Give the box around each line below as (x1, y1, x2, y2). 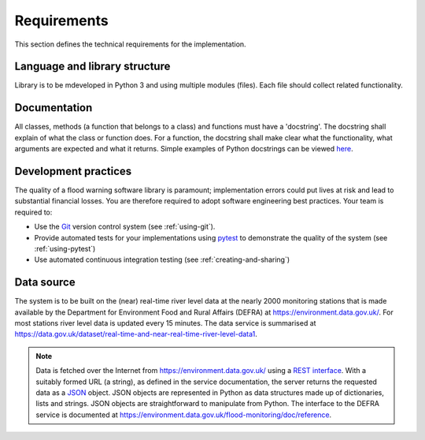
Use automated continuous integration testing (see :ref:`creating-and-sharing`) (34, 255, 290, 264)
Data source (14, 276, 76, 289)
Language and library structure (14, 60, 171, 73)
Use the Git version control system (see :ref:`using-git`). (34, 222, 216, 232)
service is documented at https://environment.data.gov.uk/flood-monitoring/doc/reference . (35, 410, 332, 419)
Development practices (14, 164, 132, 177)
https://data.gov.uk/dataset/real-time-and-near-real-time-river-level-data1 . (14, 330, 257, 339)
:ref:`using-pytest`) (34, 244, 96, 253)
